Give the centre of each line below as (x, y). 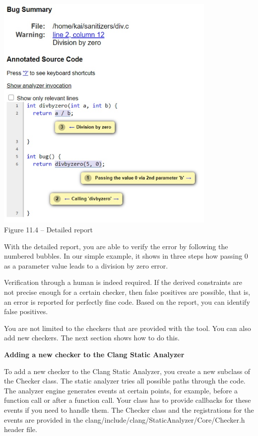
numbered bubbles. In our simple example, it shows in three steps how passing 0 (126, 256)
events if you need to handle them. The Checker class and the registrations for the (129, 409)
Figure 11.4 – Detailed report (49, 230)
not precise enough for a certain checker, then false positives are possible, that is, (127, 292)
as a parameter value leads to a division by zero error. (86, 265)
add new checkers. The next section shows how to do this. (92, 338)
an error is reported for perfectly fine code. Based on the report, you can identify (127, 301)
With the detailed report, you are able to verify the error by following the (116, 246)
